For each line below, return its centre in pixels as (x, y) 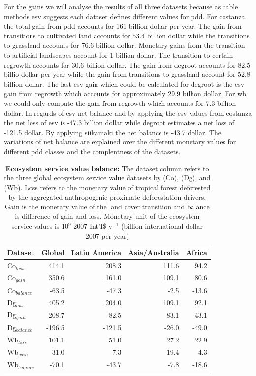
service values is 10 (40, 226)
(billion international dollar (162, 226)
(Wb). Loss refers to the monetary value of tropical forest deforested (107, 187)
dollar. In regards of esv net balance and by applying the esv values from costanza (128, 113)
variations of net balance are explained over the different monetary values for (120, 142)
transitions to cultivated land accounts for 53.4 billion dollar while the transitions (127, 35)
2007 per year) (107, 235)
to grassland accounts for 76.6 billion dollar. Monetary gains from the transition (125, 45)
